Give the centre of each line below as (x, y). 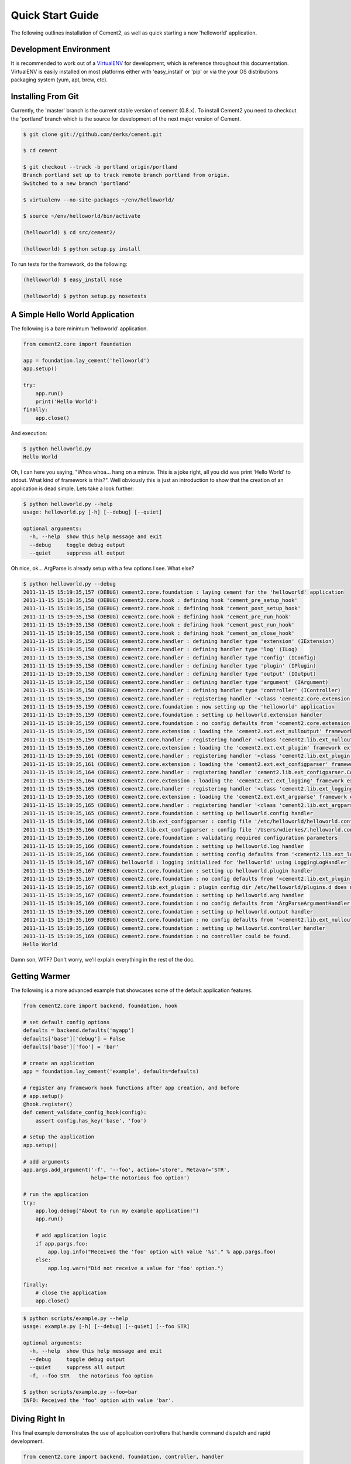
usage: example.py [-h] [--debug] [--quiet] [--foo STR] (106, 1327)
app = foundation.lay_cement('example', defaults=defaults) (111, 1071)
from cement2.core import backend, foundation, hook (100, 1006)
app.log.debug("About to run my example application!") (117, 1210)
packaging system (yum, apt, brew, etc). (59, 80)
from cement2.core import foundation (77, 344)
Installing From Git (45, 97)
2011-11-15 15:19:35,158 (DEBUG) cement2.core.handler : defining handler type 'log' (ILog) (160, 649)
